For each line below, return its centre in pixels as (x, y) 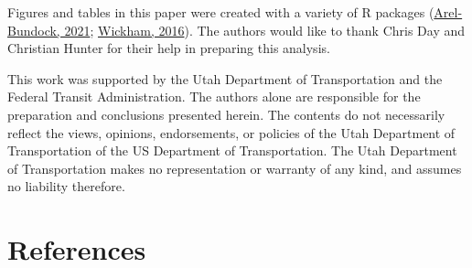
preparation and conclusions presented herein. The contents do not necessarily (226, 114)
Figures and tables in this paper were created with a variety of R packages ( (221, 12)
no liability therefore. (66, 186)
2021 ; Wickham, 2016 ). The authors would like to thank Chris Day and (265, 30)
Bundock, (34, 30)
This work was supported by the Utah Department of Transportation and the (225, 78)
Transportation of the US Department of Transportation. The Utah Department (232, 150)
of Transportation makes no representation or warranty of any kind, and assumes (235, 168)
